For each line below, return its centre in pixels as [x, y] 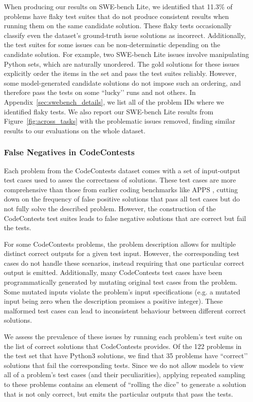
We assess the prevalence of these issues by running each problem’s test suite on [123, 337]
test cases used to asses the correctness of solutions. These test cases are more [120, 180]
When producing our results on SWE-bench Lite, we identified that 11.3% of [118, 6]
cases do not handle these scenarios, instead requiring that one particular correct [124, 263]
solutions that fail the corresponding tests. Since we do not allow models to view [124, 365]
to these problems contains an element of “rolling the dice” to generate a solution [125, 384]
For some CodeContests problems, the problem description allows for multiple [120, 244]
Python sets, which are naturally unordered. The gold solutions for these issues [122, 64]
